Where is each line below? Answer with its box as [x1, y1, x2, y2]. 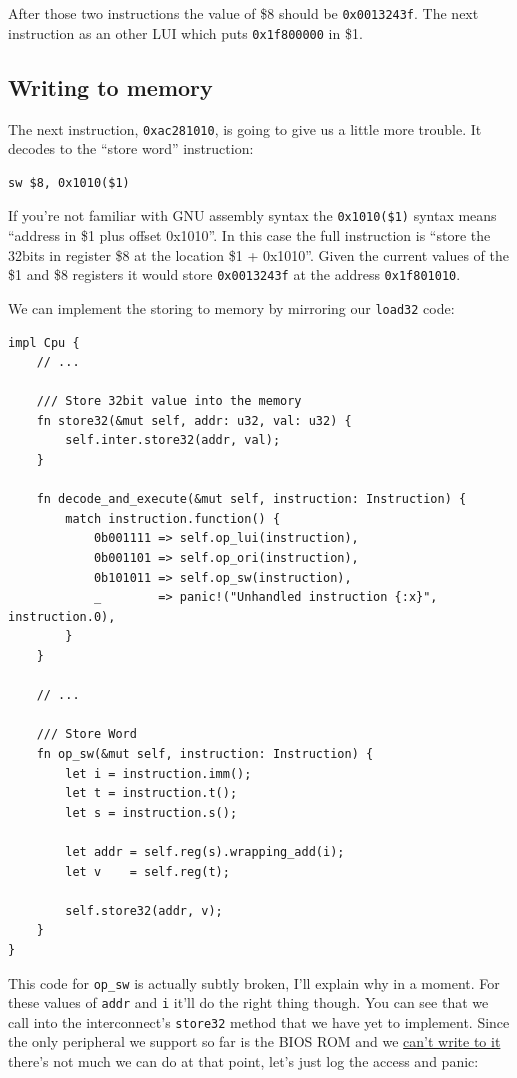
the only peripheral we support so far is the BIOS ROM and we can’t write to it [8, 1031, 501, 1052]
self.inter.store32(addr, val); [65, 433, 281, 448]
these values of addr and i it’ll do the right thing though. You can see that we [8, 992, 489, 1013]
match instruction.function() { [65, 511, 281, 526]
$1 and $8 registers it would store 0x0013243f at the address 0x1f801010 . [8, 264, 461, 285]
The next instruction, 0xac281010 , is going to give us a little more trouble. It [8, 118, 482, 139]
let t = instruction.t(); [65, 786, 238, 801]
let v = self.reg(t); [65, 864, 230, 879]
